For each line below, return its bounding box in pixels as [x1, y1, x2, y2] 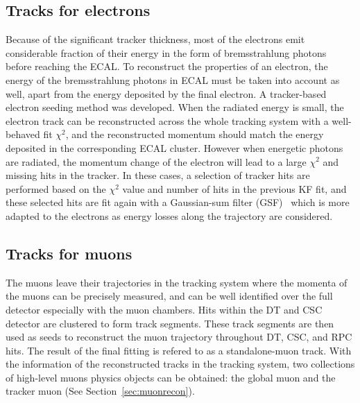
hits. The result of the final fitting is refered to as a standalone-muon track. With [6, 343, 352, 357]
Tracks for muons [6, 242, 132, 264]
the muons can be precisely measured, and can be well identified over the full [6, 289, 333, 303]
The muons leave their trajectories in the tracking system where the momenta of [6, 275, 348, 289]
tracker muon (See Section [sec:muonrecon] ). [6, 384, 195, 398]
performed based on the [6, 181, 106, 196]
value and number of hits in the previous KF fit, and [122, 181, 347, 196]
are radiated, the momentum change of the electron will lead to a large [6, 154, 307, 169]
